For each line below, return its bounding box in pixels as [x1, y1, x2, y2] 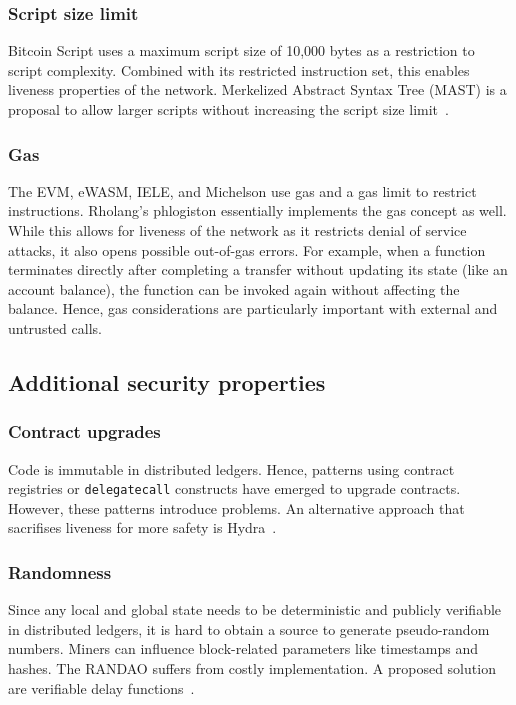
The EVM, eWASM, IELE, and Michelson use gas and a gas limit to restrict [8, 180, 477, 201]
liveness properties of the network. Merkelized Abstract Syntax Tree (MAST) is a [8, 79, 507, 100]
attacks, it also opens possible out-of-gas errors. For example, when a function [8, 239, 486, 260]
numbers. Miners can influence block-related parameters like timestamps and [8, 638, 478, 659]
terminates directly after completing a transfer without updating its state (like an [8, 259, 508, 280]
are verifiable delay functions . [8, 677, 195, 698]
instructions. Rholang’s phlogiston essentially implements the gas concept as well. [8, 200, 507, 221]
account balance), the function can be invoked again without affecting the [8, 278, 460, 299]
